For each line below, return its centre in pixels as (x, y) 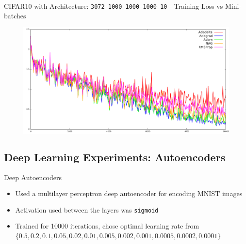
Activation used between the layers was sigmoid (87, 209)
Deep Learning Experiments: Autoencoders (115, 157)
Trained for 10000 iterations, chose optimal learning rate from (107, 226)
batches (15, 15)
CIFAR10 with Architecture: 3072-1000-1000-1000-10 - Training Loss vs (114, 6)
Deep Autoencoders (33, 177)
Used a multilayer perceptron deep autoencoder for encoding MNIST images (129, 193)
